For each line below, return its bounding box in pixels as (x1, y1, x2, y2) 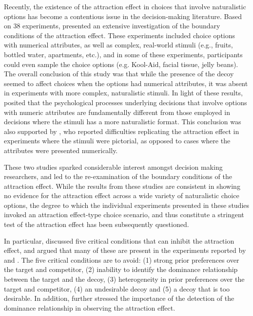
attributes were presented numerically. (4, 145, 118, 155)
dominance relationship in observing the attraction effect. (4, 302, 175, 313)
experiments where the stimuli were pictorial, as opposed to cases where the (4, 135, 231, 146)
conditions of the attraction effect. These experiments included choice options (4, 30, 235, 40)
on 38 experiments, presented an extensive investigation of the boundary (4, 21, 220, 31)
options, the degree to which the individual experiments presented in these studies (4, 200, 250, 210)
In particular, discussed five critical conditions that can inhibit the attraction (4, 235, 234, 246)
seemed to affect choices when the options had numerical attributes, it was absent (4, 78, 248, 88)
